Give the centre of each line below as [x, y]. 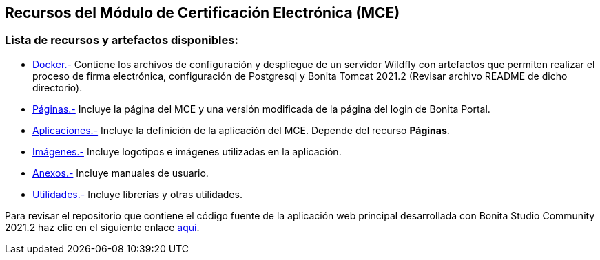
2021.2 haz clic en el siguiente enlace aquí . [102, 227]
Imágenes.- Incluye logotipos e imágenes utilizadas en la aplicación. [187, 151]
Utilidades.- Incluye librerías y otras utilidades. [137, 194]
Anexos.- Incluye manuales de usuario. [121, 173]
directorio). [58, 87]
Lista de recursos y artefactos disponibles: [122, 40]
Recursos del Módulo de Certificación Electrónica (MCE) [203, 13]
